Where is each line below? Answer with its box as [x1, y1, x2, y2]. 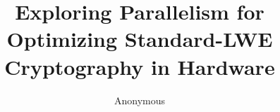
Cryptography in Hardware [4, 52, 275, 80]
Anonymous [114, 92, 166, 107]
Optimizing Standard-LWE [6, 24, 273, 53]
